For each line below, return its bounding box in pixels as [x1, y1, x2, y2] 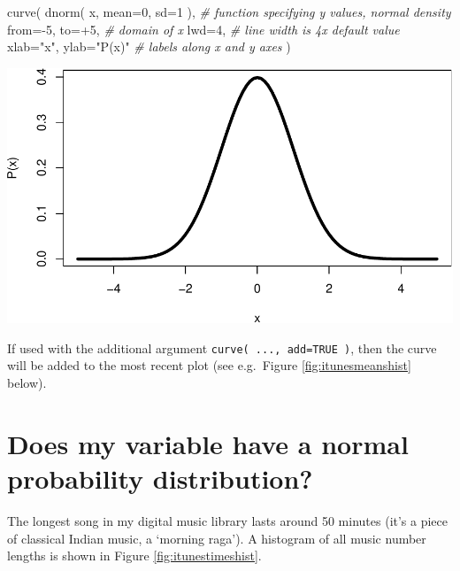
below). [7, 374, 47, 392]
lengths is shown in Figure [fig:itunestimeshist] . [7, 546, 262, 565]
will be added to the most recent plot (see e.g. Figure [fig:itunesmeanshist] [7, 356, 411, 374]
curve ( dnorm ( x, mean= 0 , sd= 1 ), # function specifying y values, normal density [7, 3, 451, 20]
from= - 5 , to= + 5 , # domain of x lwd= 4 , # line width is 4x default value [7, 19, 400, 38]
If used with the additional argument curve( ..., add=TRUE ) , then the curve [7, 338, 437, 357]
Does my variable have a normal [7, 425, 409, 461]
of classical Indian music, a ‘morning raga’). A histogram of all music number [7, 529, 426, 547]
